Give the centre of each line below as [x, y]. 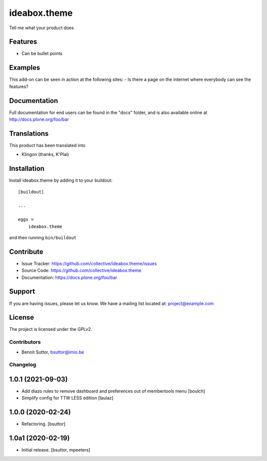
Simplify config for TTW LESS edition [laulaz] [67, 398]
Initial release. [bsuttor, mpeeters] [56, 450]
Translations [29, 133]
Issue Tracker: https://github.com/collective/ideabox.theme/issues [89, 263]
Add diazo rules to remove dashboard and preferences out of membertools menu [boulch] [113, 391]
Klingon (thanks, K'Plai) [45, 154]
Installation [27, 169]
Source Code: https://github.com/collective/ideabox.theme [82, 270]
